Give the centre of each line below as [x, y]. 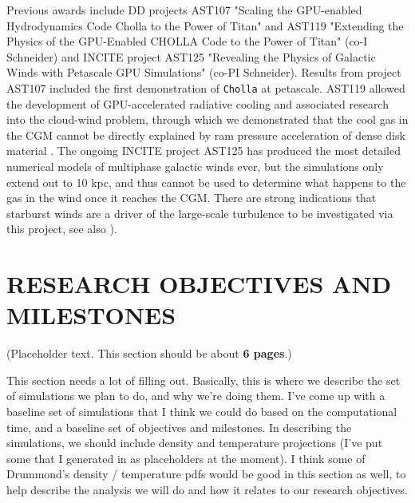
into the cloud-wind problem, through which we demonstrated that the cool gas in [207, 119]
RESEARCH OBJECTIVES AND [199, 284]
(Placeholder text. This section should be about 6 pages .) [149, 353]
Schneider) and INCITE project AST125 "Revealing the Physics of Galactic [191, 56]
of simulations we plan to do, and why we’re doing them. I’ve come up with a [196, 396]
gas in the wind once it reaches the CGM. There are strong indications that [192, 198]
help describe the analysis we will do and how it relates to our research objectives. [207, 490]
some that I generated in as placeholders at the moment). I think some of [186, 458]
